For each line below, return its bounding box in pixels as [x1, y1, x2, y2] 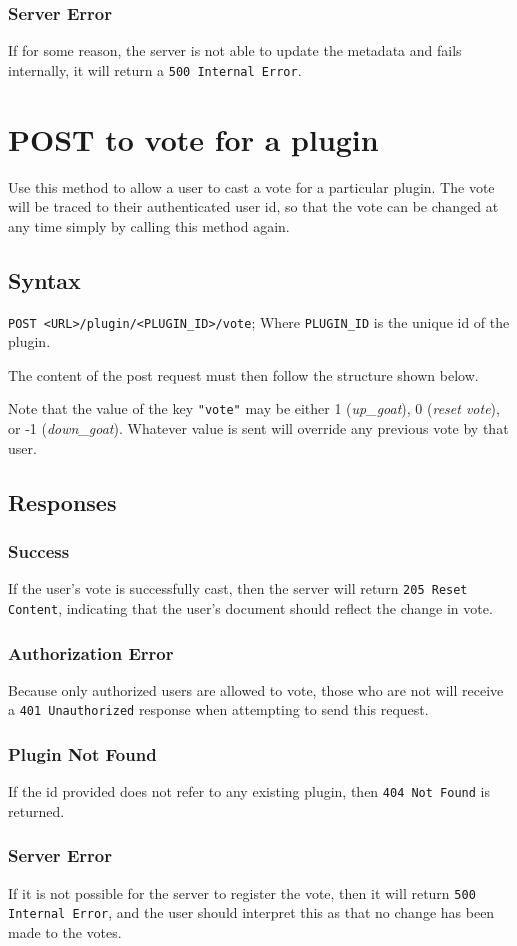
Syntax [8, 264, 81, 295]
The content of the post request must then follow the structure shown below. [8, 364, 479, 385]
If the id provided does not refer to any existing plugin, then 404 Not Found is [8, 781, 490, 802]
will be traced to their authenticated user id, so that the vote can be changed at [8, 196, 499, 217]
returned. [8, 800, 65, 821]
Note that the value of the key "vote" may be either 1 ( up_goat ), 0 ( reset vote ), [8, 398, 500, 419]
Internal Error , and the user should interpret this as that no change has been [8, 902, 495, 923]
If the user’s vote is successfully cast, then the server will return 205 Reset [8, 578, 468, 599]
